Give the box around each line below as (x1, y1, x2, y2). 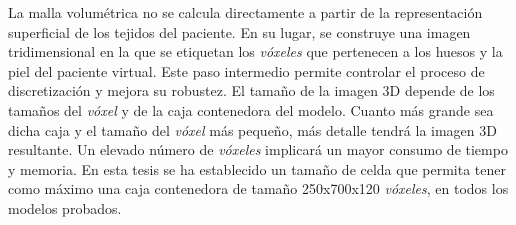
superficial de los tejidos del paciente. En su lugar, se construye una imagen (8, 21, 471, 42)
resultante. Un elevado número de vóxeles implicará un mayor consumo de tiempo (8, 139, 508, 160)
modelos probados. (8, 197, 122, 218)
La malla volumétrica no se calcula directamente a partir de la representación (8, 2, 483, 22)
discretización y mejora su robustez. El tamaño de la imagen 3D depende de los (8, 80, 495, 101)
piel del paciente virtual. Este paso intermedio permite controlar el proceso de (8, 60, 485, 81)
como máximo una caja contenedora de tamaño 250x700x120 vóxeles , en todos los (8, 178, 509, 199)
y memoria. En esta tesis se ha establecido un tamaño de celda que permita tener (8, 158, 507, 179)
